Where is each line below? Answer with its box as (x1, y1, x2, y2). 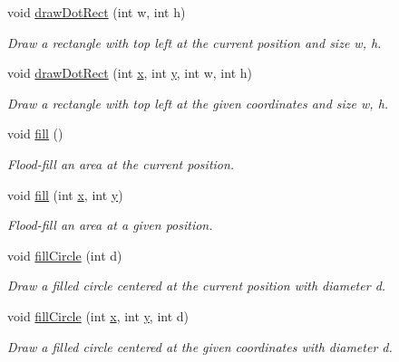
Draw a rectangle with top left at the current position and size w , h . (7, 33, 382, 52)
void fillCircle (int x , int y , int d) (7, 306, 190, 325)
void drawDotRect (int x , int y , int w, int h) (7, 63, 252, 82)
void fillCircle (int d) (7, 245, 122, 264)
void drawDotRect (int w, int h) (7, 3, 186, 21)
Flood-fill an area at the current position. (7, 154, 235, 173)
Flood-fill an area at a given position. (7, 215, 213, 234)
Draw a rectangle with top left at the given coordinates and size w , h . (7, 93, 389, 112)
